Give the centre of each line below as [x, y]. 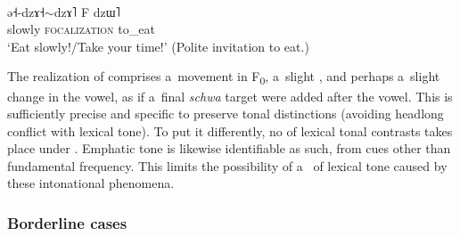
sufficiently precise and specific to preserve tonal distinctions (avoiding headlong [226, 114]
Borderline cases [67, 222]
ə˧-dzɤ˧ [26, 11]
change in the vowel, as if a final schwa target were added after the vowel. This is [230, 96]
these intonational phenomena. [91, 183]
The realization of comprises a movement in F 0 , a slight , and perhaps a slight [224, 77]
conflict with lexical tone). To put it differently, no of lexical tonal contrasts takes [230, 130]
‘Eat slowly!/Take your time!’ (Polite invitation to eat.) [158, 46]
